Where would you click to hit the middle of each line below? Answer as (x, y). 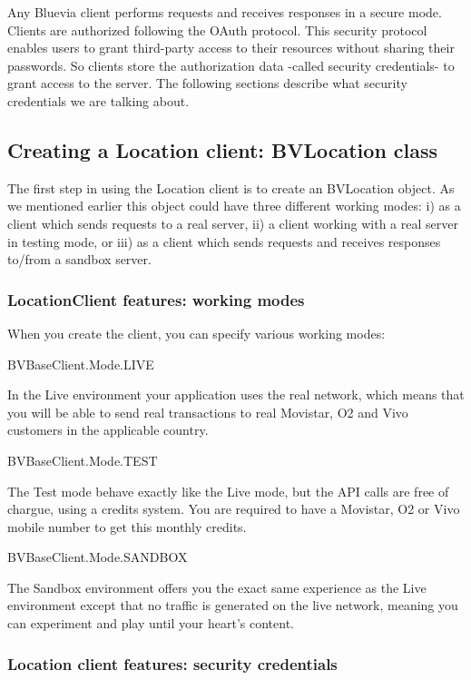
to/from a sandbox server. (79, 259)
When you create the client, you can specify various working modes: (196, 333)
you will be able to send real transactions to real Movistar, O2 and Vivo (208, 412)
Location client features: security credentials (172, 663)
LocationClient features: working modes (156, 299)
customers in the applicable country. (108, 430)
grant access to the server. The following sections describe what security (207, 83)
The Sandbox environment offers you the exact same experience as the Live (217, 587)
